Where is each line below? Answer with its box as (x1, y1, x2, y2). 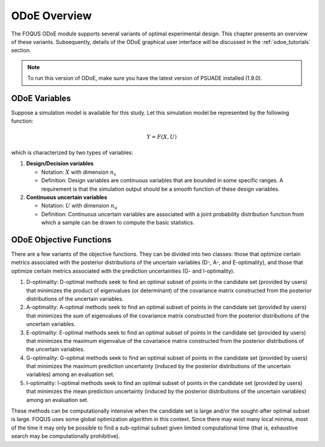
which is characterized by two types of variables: (11, 149, 134, 156)
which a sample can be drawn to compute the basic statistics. (41, 219, 195, 226)
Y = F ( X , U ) (146, 133, 177, 140)
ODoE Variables (11, 93, 72, 103)
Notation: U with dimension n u (41, 202, 117, 211)
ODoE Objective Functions (11, 235, 112, 245)
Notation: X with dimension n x (41, 168, 117, 177)
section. (11, 47, 31, 54)
